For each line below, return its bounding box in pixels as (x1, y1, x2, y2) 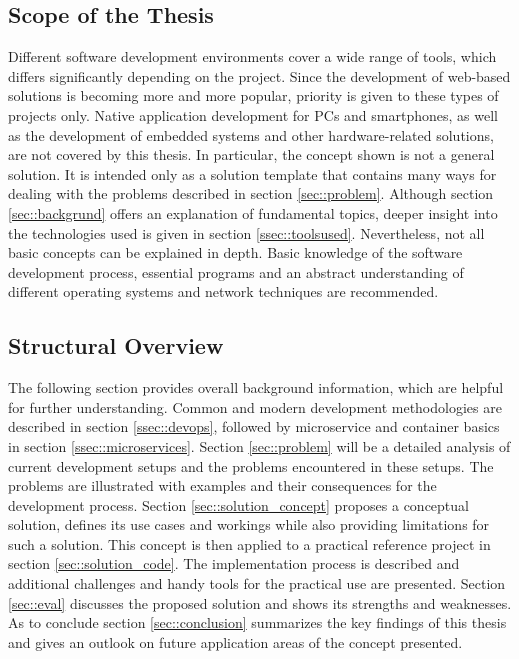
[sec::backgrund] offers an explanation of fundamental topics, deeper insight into (8, 202, 498, 223)
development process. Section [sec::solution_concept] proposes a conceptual (8, 494, 469, 515)
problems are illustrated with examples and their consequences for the (8, 475, 437, 496)
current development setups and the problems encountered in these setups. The (8, 455, 494, 476)
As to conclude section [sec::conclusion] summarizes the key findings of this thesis (8, 612, 507, 633)
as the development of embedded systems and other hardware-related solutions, (8, 124, 494, 145)
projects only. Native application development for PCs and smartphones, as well (8, 104, 498, 125)
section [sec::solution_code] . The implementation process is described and (8, 553, 460, 574)
